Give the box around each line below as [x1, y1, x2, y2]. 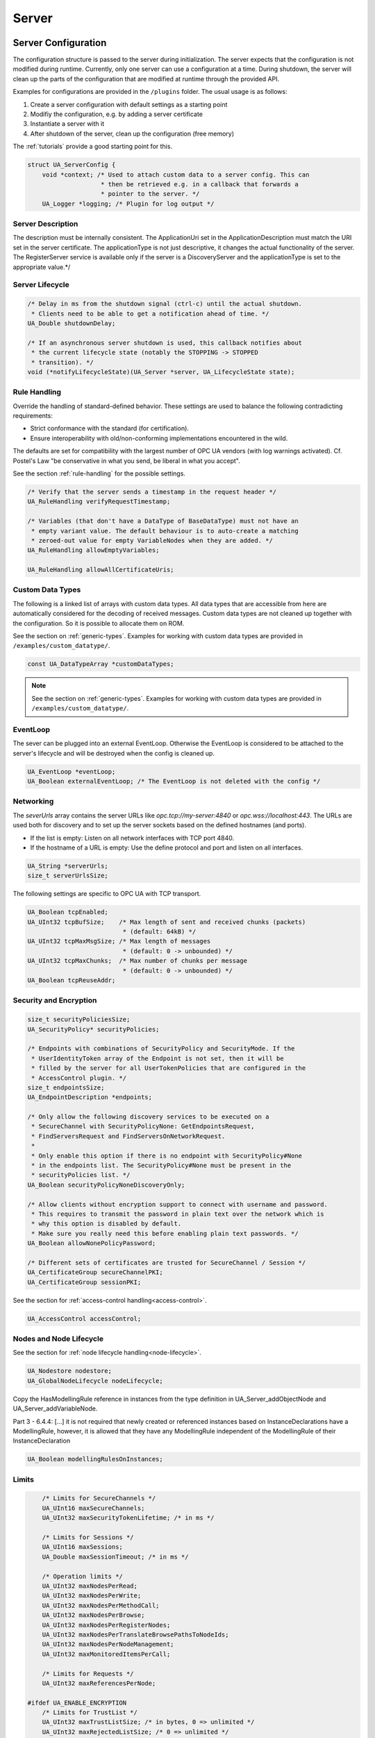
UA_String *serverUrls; [27, 862, 109, 870]
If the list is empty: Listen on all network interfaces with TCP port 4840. [30, 834, 235, 842]
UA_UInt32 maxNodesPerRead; [42, 1582, 138, 1590]
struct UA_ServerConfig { [27, 161, 116, 169]
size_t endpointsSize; [27, 1083, 105, 1091]
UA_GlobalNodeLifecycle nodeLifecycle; [27, 1376, 163, 1385]
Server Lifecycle [12, 280, 69, 290]
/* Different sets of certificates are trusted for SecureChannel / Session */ [27, 1258, 306, 1267]
